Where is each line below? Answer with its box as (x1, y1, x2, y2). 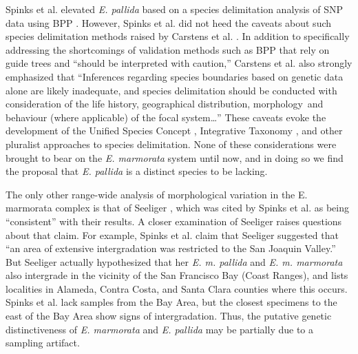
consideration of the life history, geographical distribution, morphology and (6, 96, 324, 111)
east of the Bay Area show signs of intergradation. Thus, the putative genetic (6, 309, 332, 323)
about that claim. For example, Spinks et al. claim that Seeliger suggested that (6, 227, 339, 242)
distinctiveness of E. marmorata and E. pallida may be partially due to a (6, 322, 314, 336)
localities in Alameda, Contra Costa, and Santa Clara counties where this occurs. (6, 281, 348, 295)
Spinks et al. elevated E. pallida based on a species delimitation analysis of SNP (6, 2, 344, 16)
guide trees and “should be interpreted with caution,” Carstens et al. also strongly (6, 56, 352, 70)
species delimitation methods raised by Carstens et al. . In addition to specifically (6, 29, 350, 43)
